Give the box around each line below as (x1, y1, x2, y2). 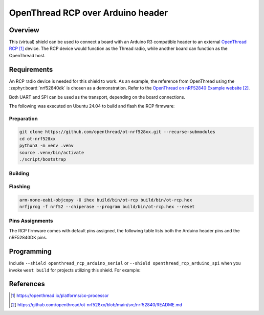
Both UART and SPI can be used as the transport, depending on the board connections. (9, 94, 185, 100)
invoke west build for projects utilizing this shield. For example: (9, 267, 141, 273)
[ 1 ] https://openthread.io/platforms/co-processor (10, 292, 109, 298)
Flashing (9, 183, 30, 190)
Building (9, 170, 29, 177)
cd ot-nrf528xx (19, 136, 56, 141)
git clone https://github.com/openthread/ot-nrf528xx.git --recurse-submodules (19, 129, 216, 135)
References (9, 280, 45, 288)
